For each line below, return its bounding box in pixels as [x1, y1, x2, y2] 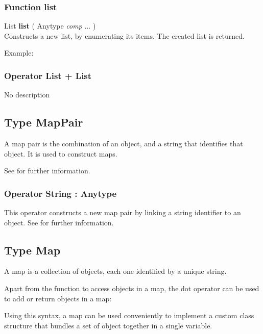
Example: [4, 47, 34, 58]
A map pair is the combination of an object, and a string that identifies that [4, 138, 243, 149]
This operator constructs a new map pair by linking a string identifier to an [4, 207, 241, 218]
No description [4, 89, 50, 100]
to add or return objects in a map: [4, 293, 112, 303]
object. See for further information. [4, 217, 114, 227]
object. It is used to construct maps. [4, 148, 117, 159]
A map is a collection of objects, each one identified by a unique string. [4, 266, 227, 276]
